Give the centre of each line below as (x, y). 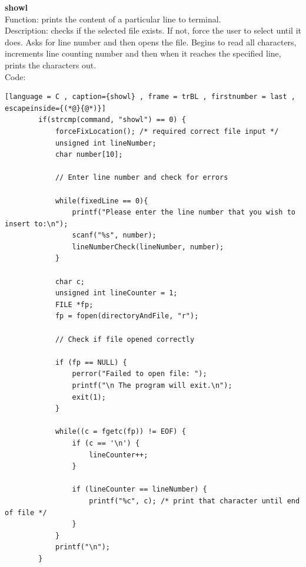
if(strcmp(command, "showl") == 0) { (112, 120)
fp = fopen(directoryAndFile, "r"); (127, 316)
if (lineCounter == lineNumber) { (139, 489)
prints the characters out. (51, 65)
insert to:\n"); (36, 224)
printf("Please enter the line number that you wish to (184, 212)
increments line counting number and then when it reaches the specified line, (143, 53)
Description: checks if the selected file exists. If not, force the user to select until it (153, 30)
